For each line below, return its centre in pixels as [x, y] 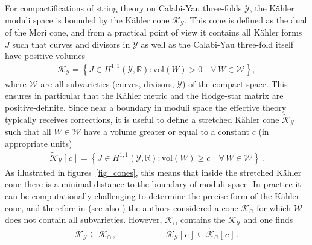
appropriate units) [39, 143]
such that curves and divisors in [71, 44]
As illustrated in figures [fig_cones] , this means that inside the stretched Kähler [153, 172]
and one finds [268, 219]
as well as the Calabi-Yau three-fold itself [217, 44]
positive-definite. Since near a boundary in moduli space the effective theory [146, 107]
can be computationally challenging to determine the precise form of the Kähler [152, 195]
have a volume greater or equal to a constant [167, 132]
